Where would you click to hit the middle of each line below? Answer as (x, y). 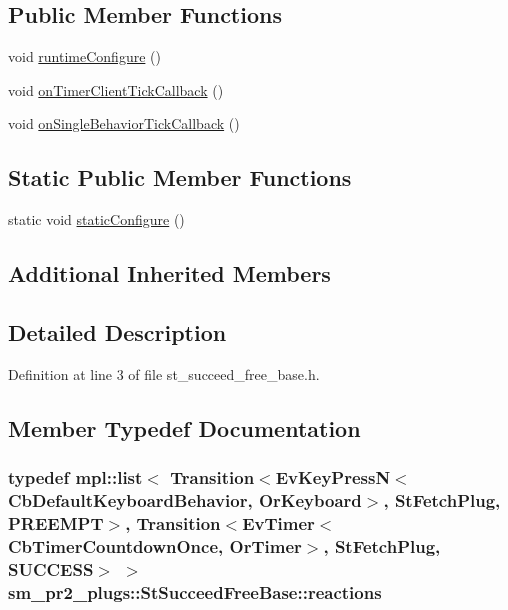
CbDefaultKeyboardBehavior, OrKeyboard (185, 499)
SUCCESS (51, 568)
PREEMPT (56, 522)
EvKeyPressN (333, 477)
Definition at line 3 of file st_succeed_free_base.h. (164, 373)
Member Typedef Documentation (184, 427)
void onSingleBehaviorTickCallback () (124, 123)
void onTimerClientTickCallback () (116, 89)
